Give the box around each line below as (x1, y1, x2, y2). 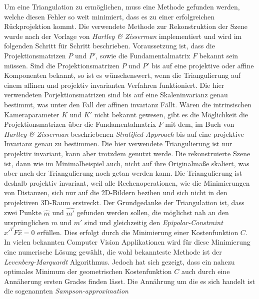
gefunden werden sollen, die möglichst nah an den (76, 207, 229, 218)
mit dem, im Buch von (165, 119, 234, 129)
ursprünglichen (4, 217, 49, 228)
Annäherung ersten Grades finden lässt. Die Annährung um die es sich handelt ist (4, 276, 255, 286)
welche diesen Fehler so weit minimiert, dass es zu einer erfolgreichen (4, 11, 215, 21)
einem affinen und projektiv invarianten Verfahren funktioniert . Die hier (4, 79, 224, 90)
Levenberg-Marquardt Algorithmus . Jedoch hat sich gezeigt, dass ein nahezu (4, 256, 235, 267)
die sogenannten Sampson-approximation (4, 286, 128, 296)
